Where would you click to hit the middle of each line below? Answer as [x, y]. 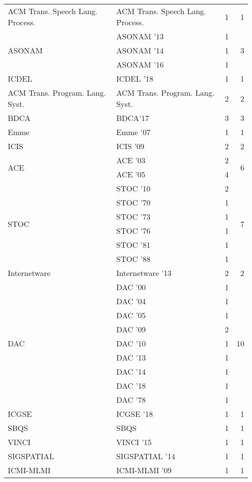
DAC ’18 [131, 386]
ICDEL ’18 [135, 78]
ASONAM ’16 [140, 64]
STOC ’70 [133, 202]
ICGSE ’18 [134, 414]
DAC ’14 [131, 371]
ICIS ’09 [130, 146]
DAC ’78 [131, 400]
